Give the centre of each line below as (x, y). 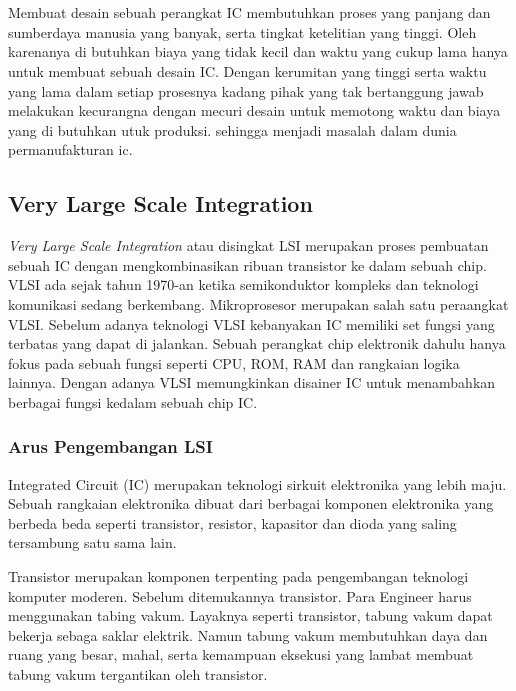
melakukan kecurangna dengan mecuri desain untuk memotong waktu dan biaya (254, 110)
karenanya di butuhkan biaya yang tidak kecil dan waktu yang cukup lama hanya (258, 51)
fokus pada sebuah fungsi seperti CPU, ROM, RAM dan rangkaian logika (234, 362)
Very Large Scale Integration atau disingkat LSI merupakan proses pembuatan (248, 245)
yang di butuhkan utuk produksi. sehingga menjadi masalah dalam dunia (232, 129)
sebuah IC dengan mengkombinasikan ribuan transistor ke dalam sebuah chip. (247, 264)
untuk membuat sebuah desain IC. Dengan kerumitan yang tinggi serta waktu (247, 70)
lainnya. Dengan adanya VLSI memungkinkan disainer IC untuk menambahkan (252, 382)
